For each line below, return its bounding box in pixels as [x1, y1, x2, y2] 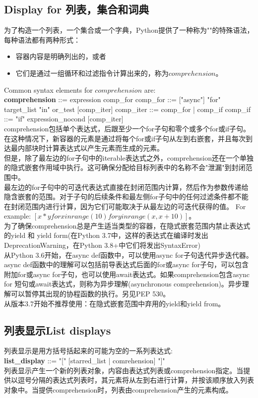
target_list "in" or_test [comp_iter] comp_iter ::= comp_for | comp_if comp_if [4, 104, 251, 114]
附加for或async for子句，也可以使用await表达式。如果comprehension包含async [4, 269, 250, 279]
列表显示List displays [4, 322, 111, 338]
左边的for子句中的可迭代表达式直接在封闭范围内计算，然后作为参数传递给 [10, 181, 249, 192]
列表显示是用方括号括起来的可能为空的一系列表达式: [4, 345, 173, 356]
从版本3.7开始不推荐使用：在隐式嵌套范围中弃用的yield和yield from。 [4, 298, 225, 308]
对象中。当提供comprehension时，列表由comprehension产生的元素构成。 [4, 384, 233, 395]
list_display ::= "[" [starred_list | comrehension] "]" [4, 355, 165, 366]
